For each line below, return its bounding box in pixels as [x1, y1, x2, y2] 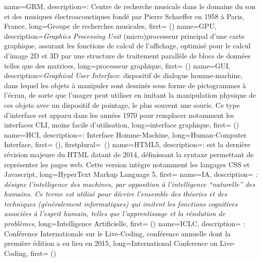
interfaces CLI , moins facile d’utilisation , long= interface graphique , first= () [4, 119, 239, 130]
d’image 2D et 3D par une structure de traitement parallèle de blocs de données [4, 50, 251, 60]
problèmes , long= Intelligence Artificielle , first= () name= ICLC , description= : [4, 218, 245, 229]
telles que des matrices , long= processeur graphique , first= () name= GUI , [4, 60, 231, 71]
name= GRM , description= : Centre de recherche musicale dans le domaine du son [4, 1, 255, 11]
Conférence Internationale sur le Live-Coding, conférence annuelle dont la [4, 228, 231, 238]
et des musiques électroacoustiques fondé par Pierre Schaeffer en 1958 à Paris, [4, 11, 244, 21]
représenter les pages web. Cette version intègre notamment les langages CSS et [4, 159, 250, 169]
